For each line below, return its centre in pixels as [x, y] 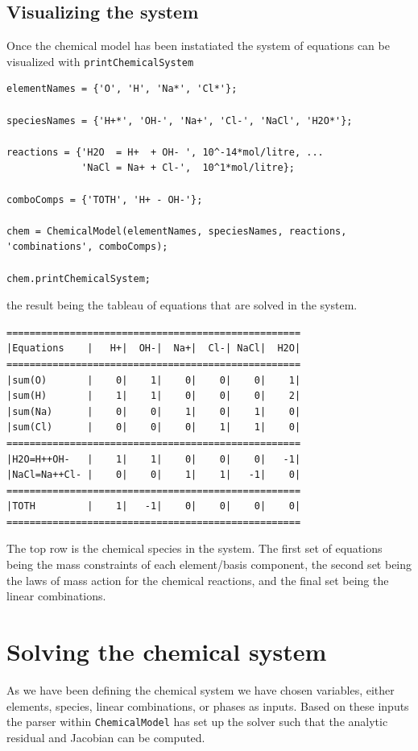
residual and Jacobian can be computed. [106, 737]
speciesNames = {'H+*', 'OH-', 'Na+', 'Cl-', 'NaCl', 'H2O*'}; [180, 120]
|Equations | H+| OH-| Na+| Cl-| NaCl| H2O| [154, 349]
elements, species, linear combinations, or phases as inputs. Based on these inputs [208, 705]
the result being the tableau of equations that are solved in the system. [182, 305]
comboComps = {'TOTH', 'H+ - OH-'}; [105, 199]
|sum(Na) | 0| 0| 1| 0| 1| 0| [154, 411]
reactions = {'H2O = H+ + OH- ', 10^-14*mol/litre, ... [165, 152]
